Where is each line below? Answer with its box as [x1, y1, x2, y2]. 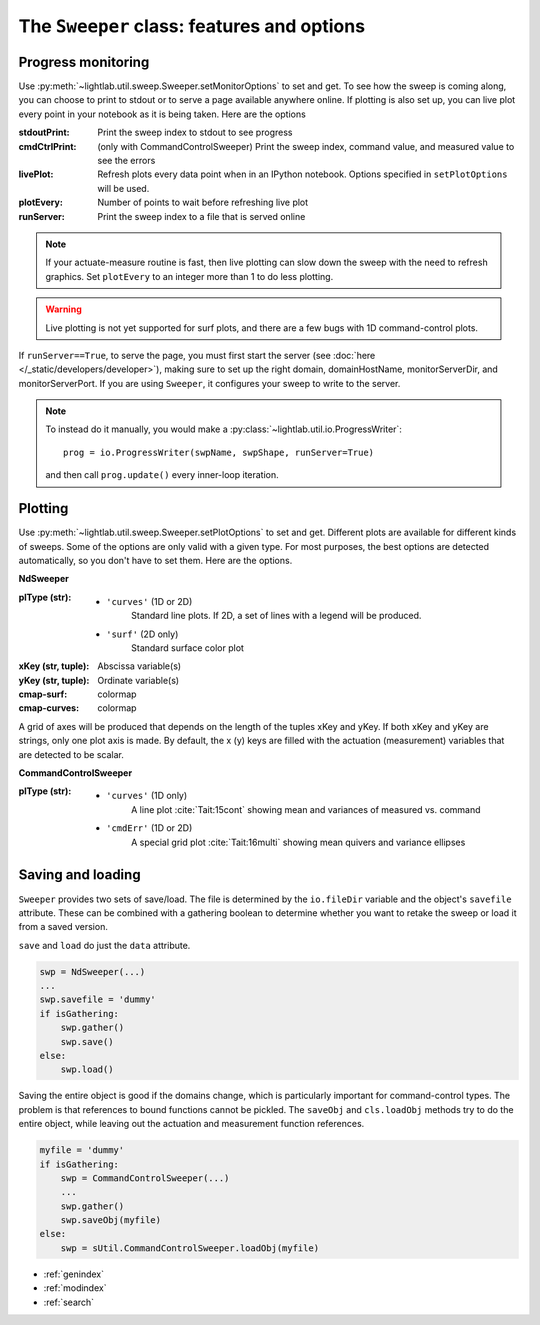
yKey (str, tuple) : [18, 674, 90, 686]
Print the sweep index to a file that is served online [97, 210, 306, 222]
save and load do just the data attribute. [18, 939, 191, 951]
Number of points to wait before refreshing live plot [97, 196, 309, 209]
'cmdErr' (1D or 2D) [106, 822, 193, 834]
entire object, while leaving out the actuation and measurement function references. [18, 1118, 365, 1130]
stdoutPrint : [18, 126, 70, 139]
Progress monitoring [18, 53, 150, 70]
